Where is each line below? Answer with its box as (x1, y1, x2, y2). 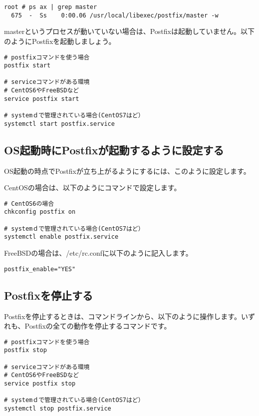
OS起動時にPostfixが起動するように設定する (4, 142, 224, 157)
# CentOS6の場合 (4, 200, 54, 207)
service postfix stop (4, 380, 76, 387)
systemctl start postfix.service (4, 120, 115, 127)
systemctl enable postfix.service (4, 233, 119, 241)
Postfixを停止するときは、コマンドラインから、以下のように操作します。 (4, 311, 241, 321)
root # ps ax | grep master (4, 3, 97, 10)
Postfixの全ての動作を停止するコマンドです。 (24, 321, 171, 331)
